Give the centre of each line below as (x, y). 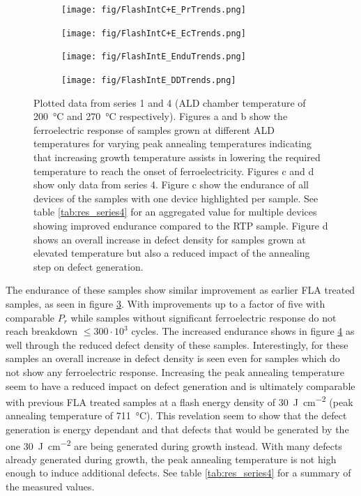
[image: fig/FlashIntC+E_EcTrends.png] (154, 33)
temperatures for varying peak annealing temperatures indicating (173, 143)
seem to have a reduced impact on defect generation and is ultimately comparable (180, 385)
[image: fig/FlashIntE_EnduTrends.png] (154, 57)
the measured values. (50, 486)
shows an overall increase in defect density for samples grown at (170, 239)
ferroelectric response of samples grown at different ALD (154, 129)
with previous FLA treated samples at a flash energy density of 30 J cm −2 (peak (179, 401)
